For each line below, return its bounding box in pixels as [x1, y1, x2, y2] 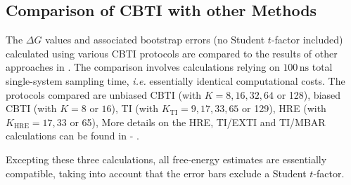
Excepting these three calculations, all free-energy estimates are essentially [6, 151, 327, 166]
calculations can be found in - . [6, 128, 139, 143]
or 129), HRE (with [242, 101, 326, 116]
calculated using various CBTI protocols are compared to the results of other [6, 46, 338, 60]
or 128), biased [276, 87, 341, 102]
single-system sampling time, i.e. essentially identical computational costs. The [6, 73, 345, 88]
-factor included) [271, 32, 343, 47]
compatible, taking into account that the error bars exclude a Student [6, 165, 307, 180]
